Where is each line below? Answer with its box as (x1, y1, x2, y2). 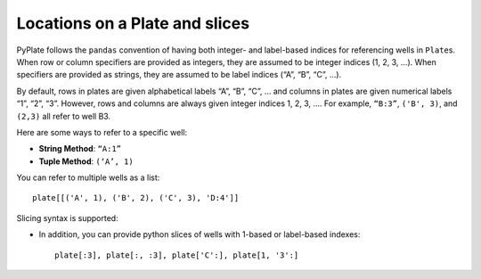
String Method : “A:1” (38, 144, 122, 154)
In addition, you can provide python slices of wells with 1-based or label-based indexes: (38, 229, 361, 240)
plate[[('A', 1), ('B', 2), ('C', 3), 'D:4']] (32, 193, 240, 203)
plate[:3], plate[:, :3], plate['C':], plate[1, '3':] (54, 250, 299, 260)
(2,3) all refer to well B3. (16, 111, 111, 121)
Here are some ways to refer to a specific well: (16, 127, 188, 137)
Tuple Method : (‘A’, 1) (38, 156, 134, 167)
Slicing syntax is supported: (16, 212, 119, 223)
